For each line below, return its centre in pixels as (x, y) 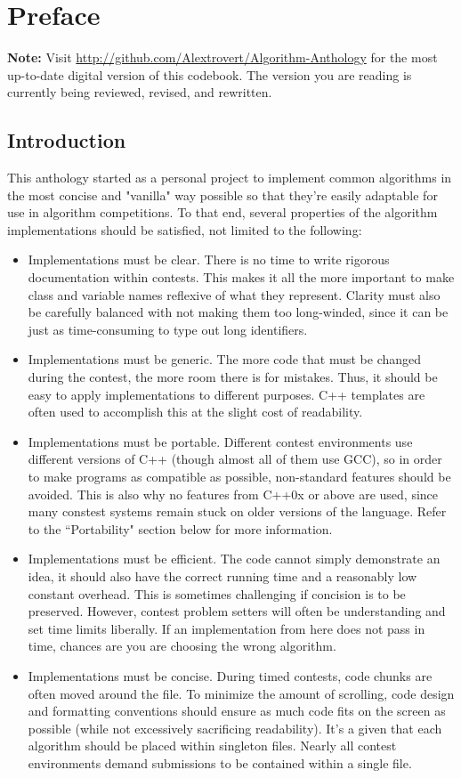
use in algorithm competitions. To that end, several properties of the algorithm (222, 212)
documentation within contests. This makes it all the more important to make (241, 277)
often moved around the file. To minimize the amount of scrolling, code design (241, 693)
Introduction (67, 140)
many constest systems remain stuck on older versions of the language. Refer (237, 511)
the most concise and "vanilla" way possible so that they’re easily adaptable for (222, 194)
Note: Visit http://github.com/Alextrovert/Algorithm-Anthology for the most (222, 57)
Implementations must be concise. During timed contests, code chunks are (230, 675)
